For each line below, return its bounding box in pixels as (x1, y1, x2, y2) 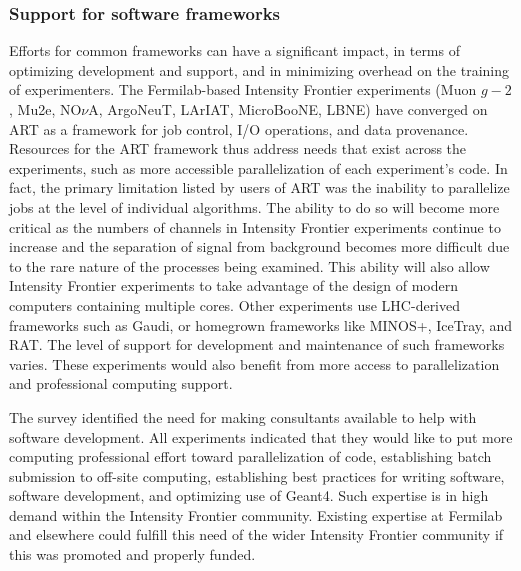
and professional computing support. (9, 373, 233, 394)
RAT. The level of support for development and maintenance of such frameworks (9, 334, 505, 355)
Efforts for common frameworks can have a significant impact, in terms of (9, 40, 460, 61)
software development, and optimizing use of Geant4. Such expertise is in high (9, 485, 489, 506)
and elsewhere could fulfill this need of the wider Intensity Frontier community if (9, 524, 504, 545)
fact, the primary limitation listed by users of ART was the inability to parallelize (9, 177, 510, 198)
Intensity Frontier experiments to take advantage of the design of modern (9, 275, 458, 296)
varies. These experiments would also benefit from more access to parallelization (9, 353, 500, 374)
